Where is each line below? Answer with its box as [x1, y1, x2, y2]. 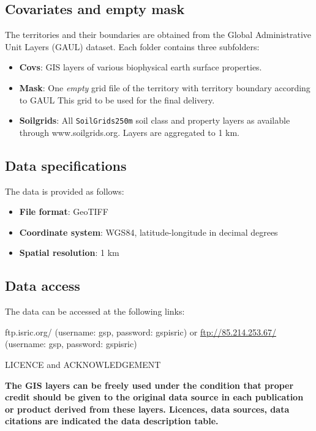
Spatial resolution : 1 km [19, 246, 119, 259]
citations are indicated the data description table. [5, 414, 219, 427]
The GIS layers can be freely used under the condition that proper [5, 378, 294, 391]
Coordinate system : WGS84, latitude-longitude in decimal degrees [19, 225, 278, 238]
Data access [5, 276, 80, 295]
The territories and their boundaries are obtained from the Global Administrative [5, 28, 312, 41]
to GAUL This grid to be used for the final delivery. [19, 93, 215, 106]
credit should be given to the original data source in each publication [5, 391, 304, 403]
